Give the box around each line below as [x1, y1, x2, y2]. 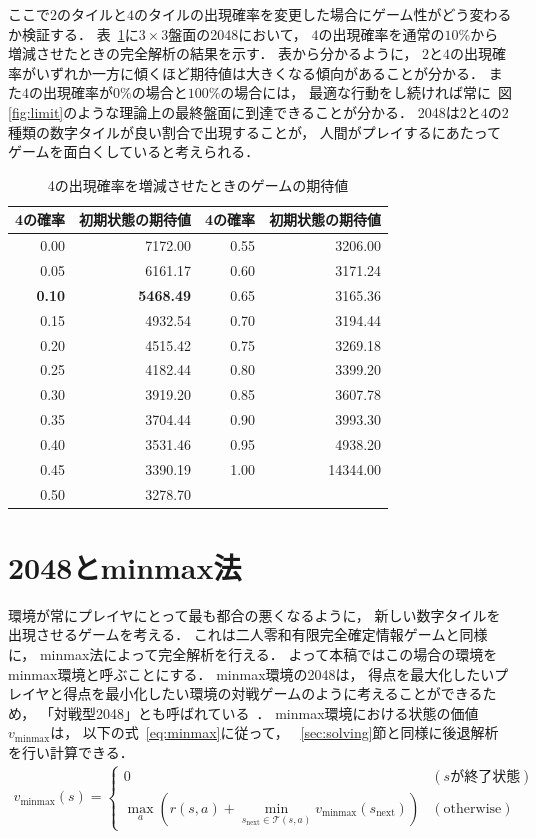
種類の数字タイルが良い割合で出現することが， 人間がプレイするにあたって [8, 121, 502, 142]
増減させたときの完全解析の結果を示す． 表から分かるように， [8, 43, 418, 64]
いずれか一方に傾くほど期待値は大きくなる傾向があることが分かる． [35, 62, 484, 83]
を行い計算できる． [8, 742, 134, 762]
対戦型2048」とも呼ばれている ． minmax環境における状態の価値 [53, 702, 479, 723]
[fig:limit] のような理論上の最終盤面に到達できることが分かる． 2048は [8, 101, 460, 122]
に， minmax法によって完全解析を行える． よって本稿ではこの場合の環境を [8, 644, 498, 665]
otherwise [443, 801, 502, 816]
